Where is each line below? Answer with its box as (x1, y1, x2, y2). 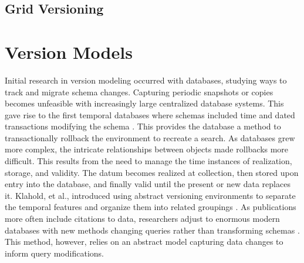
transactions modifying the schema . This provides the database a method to (5, 120, 281, 132)
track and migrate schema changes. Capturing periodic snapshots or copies (5, 85, 273, 98)
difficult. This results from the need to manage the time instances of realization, (5, 155, 292, 167)
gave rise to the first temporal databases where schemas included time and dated (5, 108, 295, 121)
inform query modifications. (5, 247, 104, 259)
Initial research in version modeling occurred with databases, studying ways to (5, 74, 287, 86)
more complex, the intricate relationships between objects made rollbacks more (5, 143, 289, 155)
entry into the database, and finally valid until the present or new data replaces (5, 178, 291, 190)
